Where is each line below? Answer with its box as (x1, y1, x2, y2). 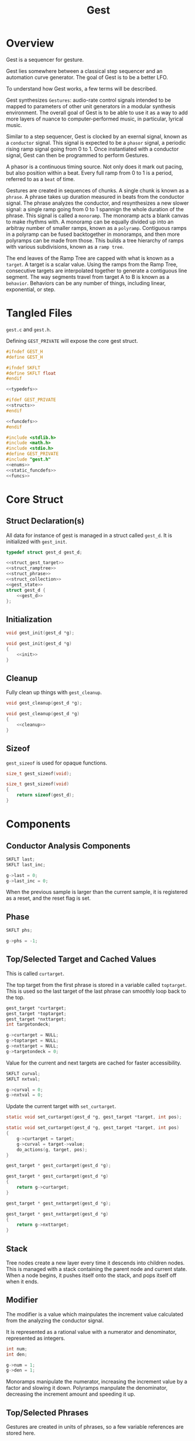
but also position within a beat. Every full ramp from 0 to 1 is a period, (6, 169, 173, 176)
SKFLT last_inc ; (6, 862, 46, 868)
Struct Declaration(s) (6, 516, 85, 526)
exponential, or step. (6, 286, 56, 293)
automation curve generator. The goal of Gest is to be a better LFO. (6, 74, 168, 81)
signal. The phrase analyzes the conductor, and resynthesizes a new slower (6, 199, 189, 206)
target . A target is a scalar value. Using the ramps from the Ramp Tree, (6, 261, 178, 268)
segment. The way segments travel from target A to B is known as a (6, 273, 170, 280)
